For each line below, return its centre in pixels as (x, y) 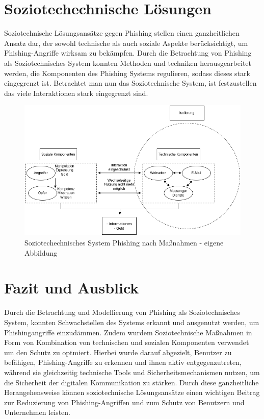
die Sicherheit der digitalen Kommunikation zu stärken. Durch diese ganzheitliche (131, 382)
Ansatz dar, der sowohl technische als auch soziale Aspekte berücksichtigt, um (126, 43)
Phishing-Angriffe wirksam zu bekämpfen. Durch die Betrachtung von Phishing (128, 53)
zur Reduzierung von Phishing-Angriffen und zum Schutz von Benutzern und (124, 402)
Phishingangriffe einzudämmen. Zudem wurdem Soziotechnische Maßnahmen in (128, 332)
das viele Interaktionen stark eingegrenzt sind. (76, 93)
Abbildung (41, 252)
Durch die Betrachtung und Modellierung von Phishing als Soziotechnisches (122, 312)
